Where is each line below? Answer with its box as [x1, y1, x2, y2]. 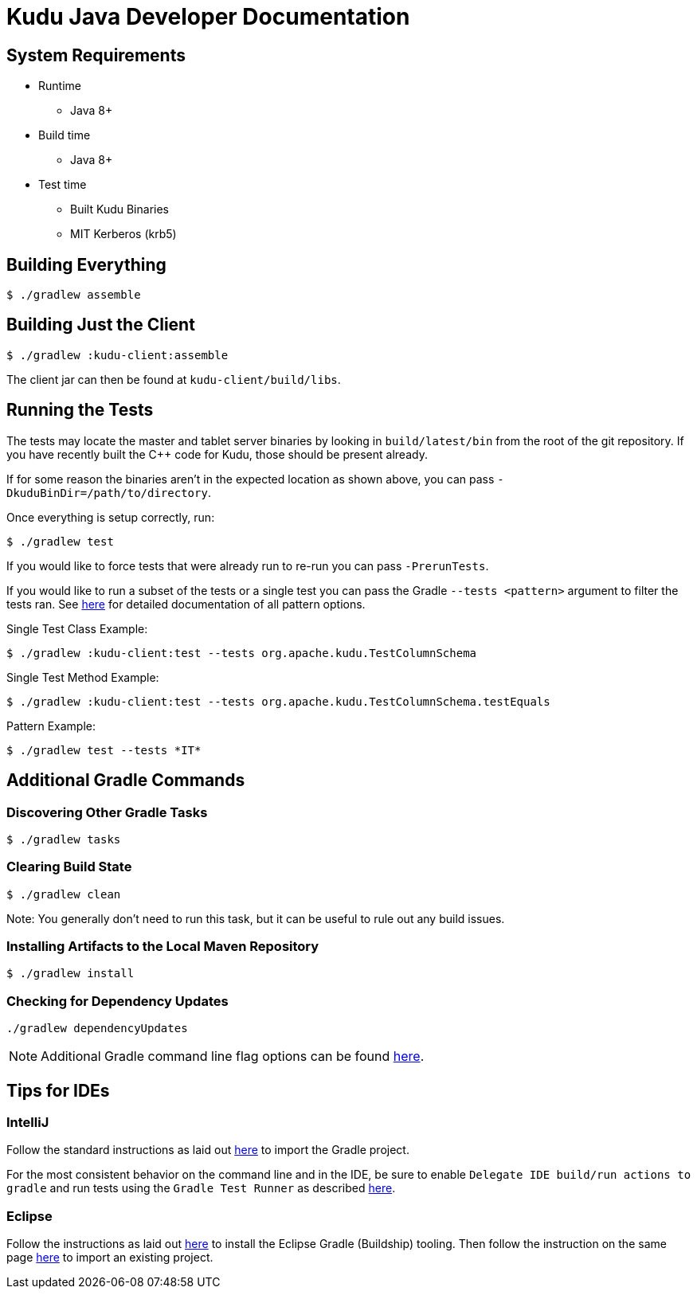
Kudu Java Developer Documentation [6, 3, 410, 30]
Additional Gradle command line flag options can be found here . [41, 1048, 425, 1065]
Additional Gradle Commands [6, 770, 245, 791]
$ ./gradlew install [6, 967, 135, 980]
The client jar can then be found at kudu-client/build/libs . [6, 372, 341, 386]
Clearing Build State [6, 859, 132, 875]
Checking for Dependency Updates [6, 992, 229, 1009]
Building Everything [6, 254, 166, 275]
